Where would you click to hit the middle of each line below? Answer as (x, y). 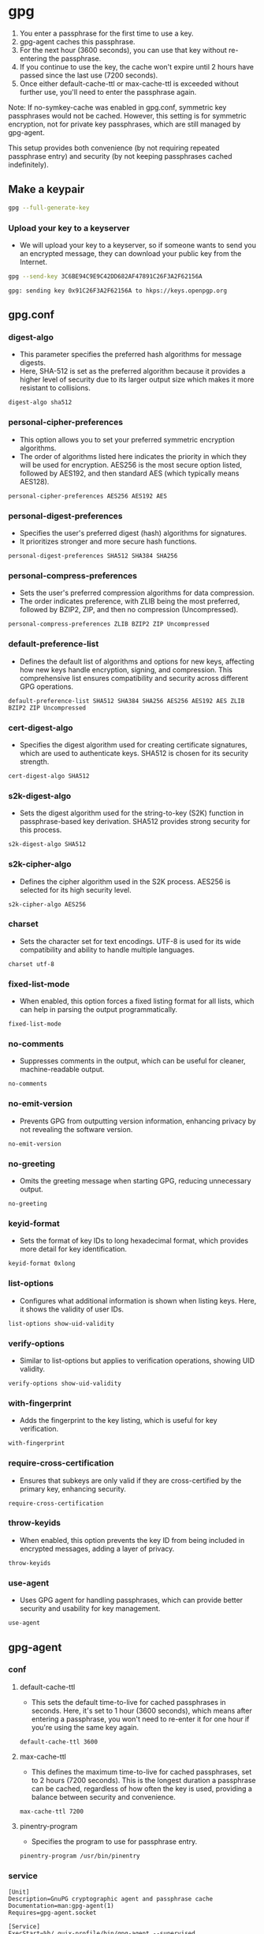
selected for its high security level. (75, 890)
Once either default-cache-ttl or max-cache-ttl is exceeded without (129, 83)
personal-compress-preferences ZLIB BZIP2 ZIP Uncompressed (109, 624)
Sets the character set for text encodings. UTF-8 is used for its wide (130, 941)
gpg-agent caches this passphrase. (77, 41)
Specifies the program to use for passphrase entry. (114, 1841)
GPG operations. (46, 687)
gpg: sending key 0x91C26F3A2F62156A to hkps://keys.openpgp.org (117, 291)
